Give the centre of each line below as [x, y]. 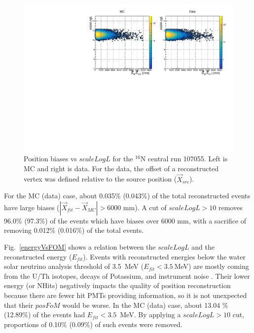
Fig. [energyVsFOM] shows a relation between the [80, 247]
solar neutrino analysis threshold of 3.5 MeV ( [74, 266]
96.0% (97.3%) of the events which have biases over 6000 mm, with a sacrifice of [125, 220]
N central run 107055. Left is [184, 159]
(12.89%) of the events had [45, 314]
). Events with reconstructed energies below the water [164, 256]
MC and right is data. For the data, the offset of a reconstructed [121, 168]
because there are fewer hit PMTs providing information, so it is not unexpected [126, 295]
